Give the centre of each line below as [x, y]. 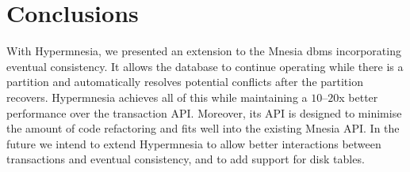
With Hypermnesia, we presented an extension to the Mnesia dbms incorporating [204, 51]
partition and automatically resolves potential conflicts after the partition [185, 82]
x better [358, 97]
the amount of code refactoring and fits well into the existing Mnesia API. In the [203, 128]
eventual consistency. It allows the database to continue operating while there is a [205, 66]
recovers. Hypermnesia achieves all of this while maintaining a [157, 97]
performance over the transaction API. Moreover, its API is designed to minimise [204, 112]
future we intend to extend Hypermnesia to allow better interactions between [194, 143]
